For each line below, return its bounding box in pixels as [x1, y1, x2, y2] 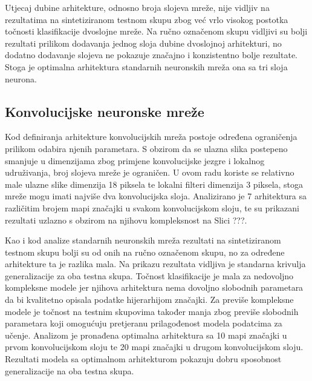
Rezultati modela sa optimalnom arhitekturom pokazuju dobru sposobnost [5, 353, 282, 365]
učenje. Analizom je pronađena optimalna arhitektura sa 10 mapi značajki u [5, 328, 287, 341]
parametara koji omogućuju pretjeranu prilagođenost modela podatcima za [5, 317, 282, 330]
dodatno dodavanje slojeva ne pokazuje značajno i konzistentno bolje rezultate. [5, 48, 298, 61]
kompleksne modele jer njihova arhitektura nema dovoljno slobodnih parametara [5, 281, 304, 294]
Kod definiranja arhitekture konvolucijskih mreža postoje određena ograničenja [5, 130, 297, 143]
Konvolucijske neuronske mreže [5, 102, 204, 121]
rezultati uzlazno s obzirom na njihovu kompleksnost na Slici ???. [5, 213, 247, 226]
